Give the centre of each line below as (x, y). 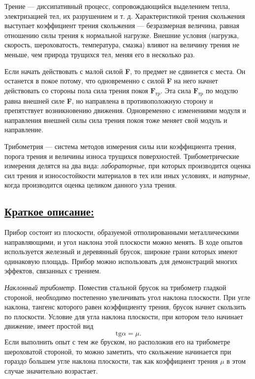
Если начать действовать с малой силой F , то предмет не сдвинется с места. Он (125, 71)
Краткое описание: (49, 211)
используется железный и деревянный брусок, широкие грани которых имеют (121, 251)
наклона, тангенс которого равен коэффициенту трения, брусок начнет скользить (125, 307)
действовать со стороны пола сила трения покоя (76, 90)
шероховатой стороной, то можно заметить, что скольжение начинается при (118, 351)
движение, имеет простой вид (49, 326)
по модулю (222, 90)
